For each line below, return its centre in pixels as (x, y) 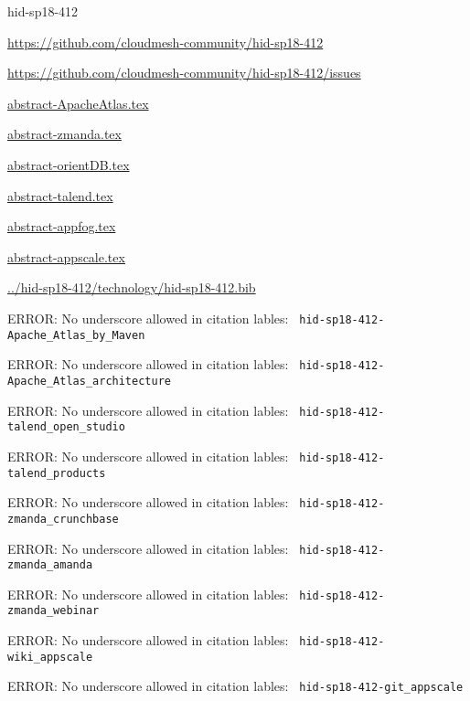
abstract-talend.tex (60, 195)
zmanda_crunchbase (63, 519)
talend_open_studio (66, 427)
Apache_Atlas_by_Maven (76, 335)
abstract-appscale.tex (66, 256)
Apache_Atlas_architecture (89, 381)
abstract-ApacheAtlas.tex (78, 103)
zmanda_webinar (53, 611)
